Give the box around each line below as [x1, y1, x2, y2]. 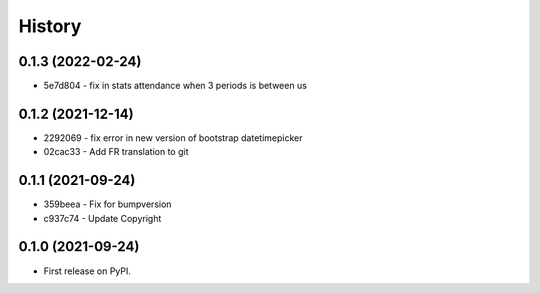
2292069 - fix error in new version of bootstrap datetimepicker [43, 131, 303, 144]
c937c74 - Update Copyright [43, 212, 162, 224]
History [18, 15, 82, 37]
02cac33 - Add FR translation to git [43, 146, 189, 158]
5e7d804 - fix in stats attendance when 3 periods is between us [43, 80, 307, 92]
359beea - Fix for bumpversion [43, 198, 172, 210]
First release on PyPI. [43, 265, 132, 277]
